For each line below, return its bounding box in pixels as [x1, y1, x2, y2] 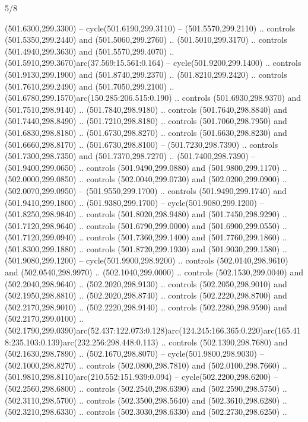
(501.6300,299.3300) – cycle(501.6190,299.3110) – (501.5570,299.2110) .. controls [5, 21, 296, 34]
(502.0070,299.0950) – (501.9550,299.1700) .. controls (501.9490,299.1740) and [5, 184, 287, 196]
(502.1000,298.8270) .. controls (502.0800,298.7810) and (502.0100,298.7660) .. [5, 358, 287, 371]
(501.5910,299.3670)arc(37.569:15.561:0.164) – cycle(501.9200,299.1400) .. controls [5, 56, 301, 69]
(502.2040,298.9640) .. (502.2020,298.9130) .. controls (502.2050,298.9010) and [5, 277, 287, 290]
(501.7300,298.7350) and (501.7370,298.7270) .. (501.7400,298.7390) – [5, 150, 256, 162]
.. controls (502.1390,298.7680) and [161, 335, 288, 348]
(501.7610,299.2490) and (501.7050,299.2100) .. [5, 80, 174, 92]
